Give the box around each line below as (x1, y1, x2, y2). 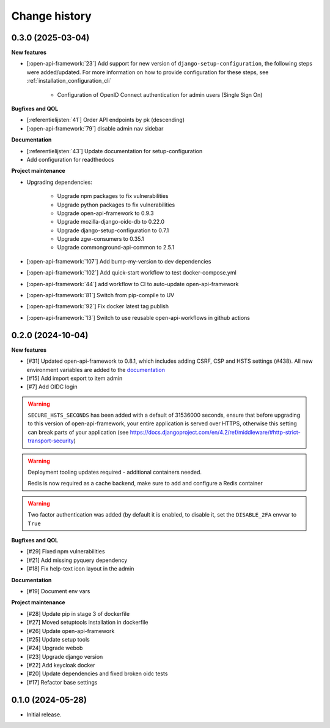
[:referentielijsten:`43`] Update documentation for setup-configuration (26, 147, 203, 154)
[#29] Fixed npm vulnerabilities (26, 548, 105, 555)
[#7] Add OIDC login (26, 383, 78, 390)
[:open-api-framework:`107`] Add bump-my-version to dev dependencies (26, 257, 211, 265)
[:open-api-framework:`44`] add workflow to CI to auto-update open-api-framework (26, 280, 239, 287)
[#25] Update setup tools (26, 635, 90, 643)
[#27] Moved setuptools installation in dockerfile (26, 619, 148, 626)
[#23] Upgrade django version (26, 653, 103, 660)
